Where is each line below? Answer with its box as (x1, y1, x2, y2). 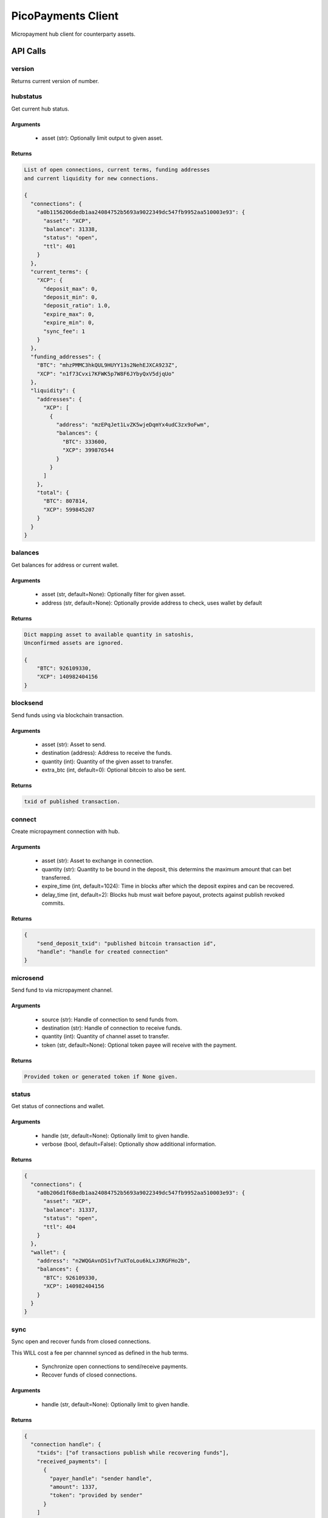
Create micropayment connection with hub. (11, 828, 120, 835)
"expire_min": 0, (43, 319, 95, 326)
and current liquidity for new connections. (24, 175, 159, 182)
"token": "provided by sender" (49, 1492, 143, 1499)
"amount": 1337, (49, 1483, 98, 1491)
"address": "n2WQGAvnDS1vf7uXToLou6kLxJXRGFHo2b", (36, 1258, 191, 1264)
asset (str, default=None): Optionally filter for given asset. (41, 591, 186, 598)
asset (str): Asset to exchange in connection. (41, 857, 154, 865)
